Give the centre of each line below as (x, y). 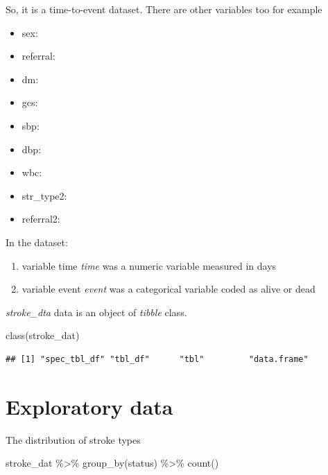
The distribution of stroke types (73, 439)
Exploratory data (89, 406)
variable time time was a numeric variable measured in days (149, 265)
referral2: (41, 219)
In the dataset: (37, 242)
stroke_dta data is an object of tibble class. (96, 312)
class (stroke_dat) (43, 335)
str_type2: (44, 195)
